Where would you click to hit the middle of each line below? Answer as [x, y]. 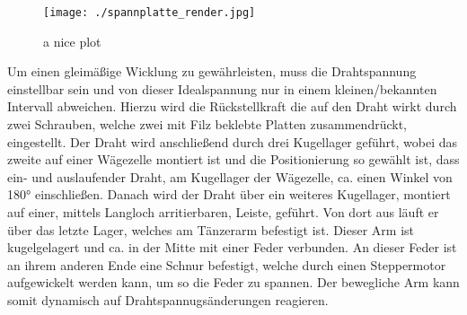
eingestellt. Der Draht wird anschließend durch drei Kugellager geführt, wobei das [233, 141]
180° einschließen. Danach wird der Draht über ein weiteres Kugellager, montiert [229, 194]
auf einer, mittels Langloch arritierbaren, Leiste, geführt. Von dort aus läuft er [223, 212]
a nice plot [72, 41]
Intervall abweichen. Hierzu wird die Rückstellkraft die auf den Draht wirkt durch [232, 106]
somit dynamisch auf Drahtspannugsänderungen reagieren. [168, 299]
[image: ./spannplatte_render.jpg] [150, 13]
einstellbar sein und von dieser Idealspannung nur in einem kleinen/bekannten [222, 88]
